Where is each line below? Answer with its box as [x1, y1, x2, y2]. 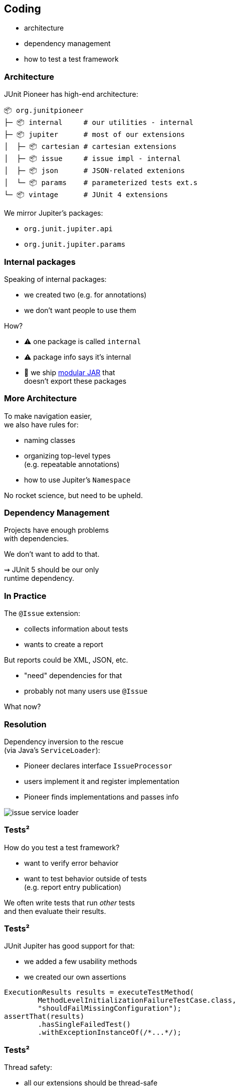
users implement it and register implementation [24, 776, 179, 786]
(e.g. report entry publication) [24, 882, 122, 891]
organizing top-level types [24, 451, 111, 460]
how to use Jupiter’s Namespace [24, 475, 131, 484]
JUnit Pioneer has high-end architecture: [4, 90, 138, 99]
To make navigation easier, [4, 411, 92, 420]
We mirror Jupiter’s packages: [4, 209, 103, 218]
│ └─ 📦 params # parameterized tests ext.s [4, 179, 198, 187]
